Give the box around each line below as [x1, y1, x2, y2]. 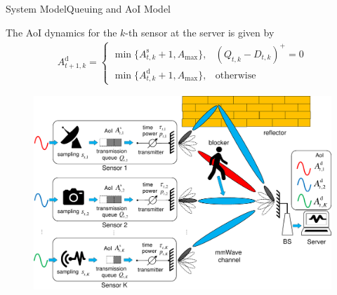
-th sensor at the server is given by [125, 25, 275, 39]
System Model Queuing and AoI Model [6, 1, 171, 15]
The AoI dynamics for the [6, 25, 117, 39]
